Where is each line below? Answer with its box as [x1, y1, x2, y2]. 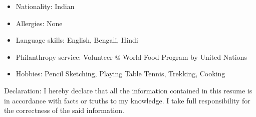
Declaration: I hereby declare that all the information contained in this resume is [4, 85, 252, 95]
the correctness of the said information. [4, 105, 124, 115]
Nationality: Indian [16, 1, 75, 11]
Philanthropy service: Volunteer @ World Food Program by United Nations [16, 51, 247, 62]
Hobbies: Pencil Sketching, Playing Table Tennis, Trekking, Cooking [16, 68, 225, 79]
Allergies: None [16, 18, 63, 28]
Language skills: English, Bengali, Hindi [16, 35, 138, 45]
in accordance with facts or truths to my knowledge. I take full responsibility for [4, 95, 250, 105]
